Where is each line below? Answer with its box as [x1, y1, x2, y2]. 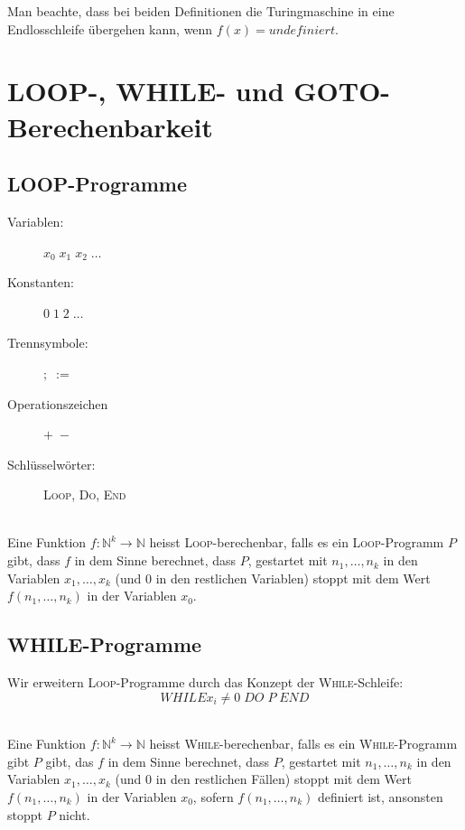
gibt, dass [7, 551, 60, 570]
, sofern [192, 788, 234, 807]
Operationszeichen [7, 394, 108, 413]
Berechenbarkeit [7, 107, 213, 145]
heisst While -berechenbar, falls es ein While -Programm [149, 734, 458, 753]
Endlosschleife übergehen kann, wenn [7, 19, 213, 38]
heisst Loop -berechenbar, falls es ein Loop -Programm [149, 533, 444, 552]
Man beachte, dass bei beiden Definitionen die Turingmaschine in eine [7, 2, 395, 20]
